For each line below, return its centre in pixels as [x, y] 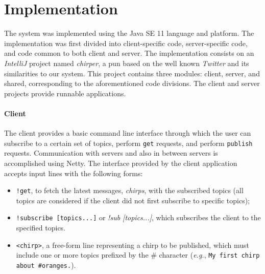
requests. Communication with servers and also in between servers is [111, 153]
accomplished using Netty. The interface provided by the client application [121, 163]
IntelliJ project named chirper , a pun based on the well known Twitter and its [127, 63]
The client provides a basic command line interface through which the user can [128, 133]
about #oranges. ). [46, 265]
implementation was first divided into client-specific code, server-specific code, [126, 43]
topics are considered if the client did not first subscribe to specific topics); [133, 200]
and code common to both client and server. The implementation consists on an [129, 53]
